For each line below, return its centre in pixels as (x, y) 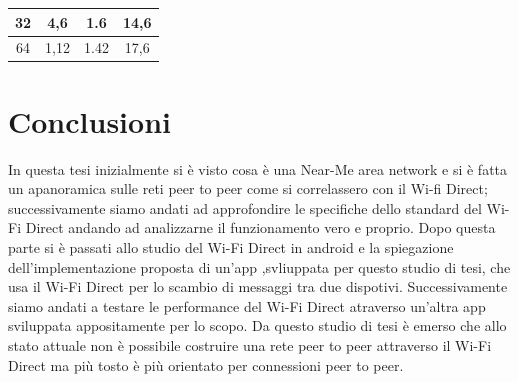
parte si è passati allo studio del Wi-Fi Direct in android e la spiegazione (231, 246)
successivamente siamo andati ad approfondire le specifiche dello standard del (245, 207)
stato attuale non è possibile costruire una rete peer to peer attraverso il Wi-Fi (250, 344)
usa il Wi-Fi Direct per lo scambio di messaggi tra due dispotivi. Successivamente (258, 286)
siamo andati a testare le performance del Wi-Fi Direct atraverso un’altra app (247, 305)
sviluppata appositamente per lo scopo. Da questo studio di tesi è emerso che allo (257, 325)
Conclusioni (89, 120)
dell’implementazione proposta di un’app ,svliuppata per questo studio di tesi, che (259, 266)
